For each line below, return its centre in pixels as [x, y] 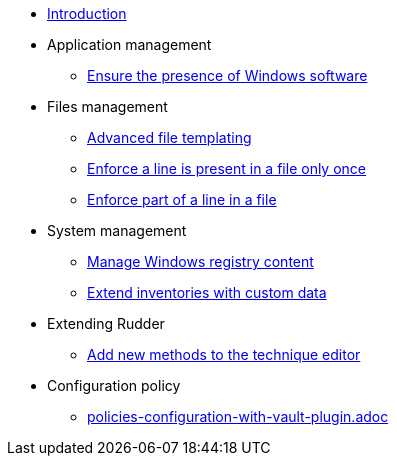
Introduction [87, 13]
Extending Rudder [106, 323]
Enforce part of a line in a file [182, 199]
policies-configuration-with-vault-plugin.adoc [238, 416]
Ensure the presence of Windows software [227, 75]
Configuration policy [114, 385]
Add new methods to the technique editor [224, 354]
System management [117, 230]
